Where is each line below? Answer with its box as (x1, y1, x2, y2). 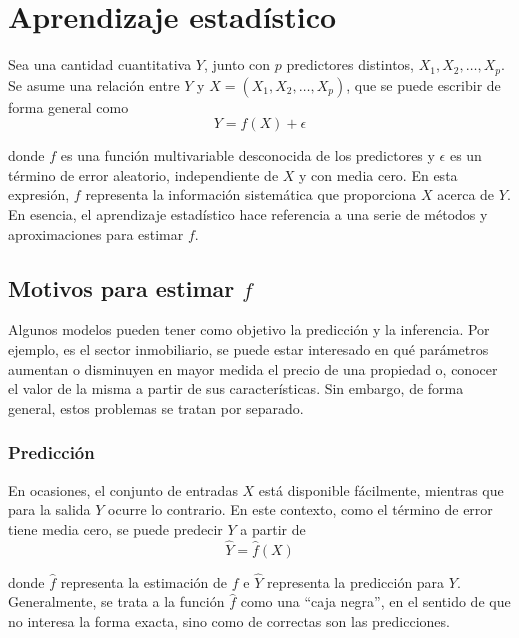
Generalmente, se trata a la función (8, 591, 225, 612)
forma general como (8, 96, 129, 117)
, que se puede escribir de (346, 74, 501, 95)
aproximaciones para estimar (8, 223, 184, 244)
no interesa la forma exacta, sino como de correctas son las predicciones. (8, 610, 450, 631)
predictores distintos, (286, 54, 414, 75)
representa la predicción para (266, 571, 445, 592)
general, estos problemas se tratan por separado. (8, 397, 304, 418)
